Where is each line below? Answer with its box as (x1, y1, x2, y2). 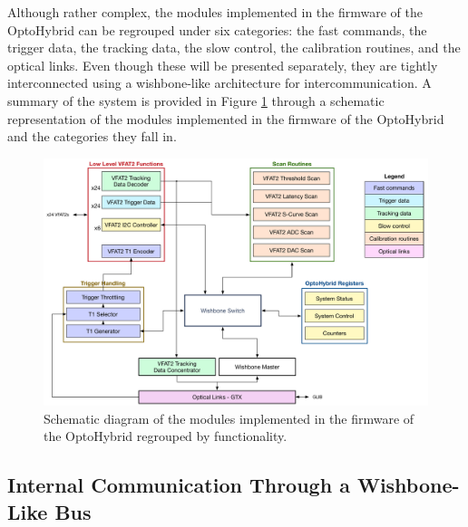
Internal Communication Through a (7, 471, 350, 499)
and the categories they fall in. (7, 127, 177, 146)
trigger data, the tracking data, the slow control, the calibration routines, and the (7, 38, 461, 57)
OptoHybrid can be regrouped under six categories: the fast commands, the (7, 20, 427, 39)
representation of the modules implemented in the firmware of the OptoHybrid (7, 109, 444, 128)
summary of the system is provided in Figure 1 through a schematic (7, 91, 385, 110)
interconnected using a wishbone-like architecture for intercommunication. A (7, 73, 432, 92)
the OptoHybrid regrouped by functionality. (44, 426, 288, 446)
